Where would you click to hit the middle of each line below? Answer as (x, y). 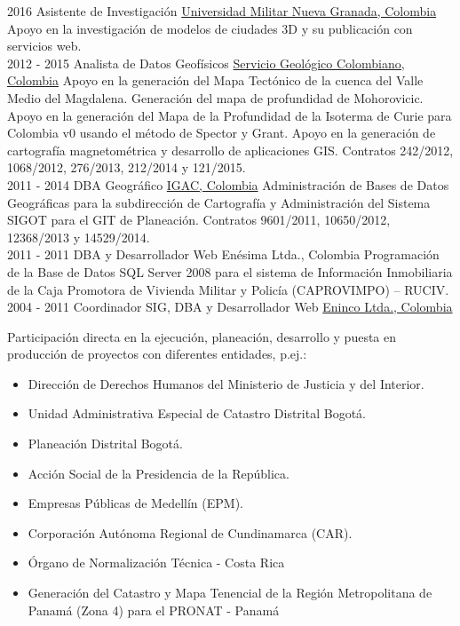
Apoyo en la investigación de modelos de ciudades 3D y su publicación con (210, 28)
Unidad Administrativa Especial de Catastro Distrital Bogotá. (197, 413)
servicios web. (44, 46)
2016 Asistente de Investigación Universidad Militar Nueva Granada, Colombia (222, 11)
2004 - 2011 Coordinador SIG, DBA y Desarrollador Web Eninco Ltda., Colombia (230, 307)
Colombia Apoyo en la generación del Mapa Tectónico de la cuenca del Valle (215, 80)
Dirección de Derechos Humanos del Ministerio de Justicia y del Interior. (226, 383)
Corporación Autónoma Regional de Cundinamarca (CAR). (190, 532)
